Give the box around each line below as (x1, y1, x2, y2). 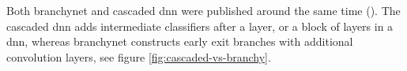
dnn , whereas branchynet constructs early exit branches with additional (6, 33, 353, 50)
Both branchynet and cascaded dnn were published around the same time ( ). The (6, 2, 401, 18)
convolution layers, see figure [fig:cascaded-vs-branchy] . (6, 48, 271, 65)
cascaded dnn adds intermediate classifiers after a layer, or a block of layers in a (6, 17, 394, 34)
